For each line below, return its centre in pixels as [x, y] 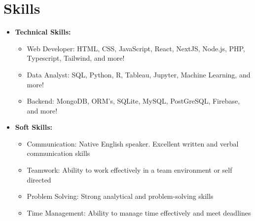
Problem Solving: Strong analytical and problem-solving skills [120, 196]
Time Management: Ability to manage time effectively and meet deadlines [139, 212]
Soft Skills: [34, 127]
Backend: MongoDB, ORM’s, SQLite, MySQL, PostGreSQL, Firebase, [133, 101]
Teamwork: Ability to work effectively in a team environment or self [129, 170]
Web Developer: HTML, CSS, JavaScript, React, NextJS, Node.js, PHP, [136, 48]
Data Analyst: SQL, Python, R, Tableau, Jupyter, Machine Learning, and [139, 74]
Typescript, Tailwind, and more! [76, 58]
